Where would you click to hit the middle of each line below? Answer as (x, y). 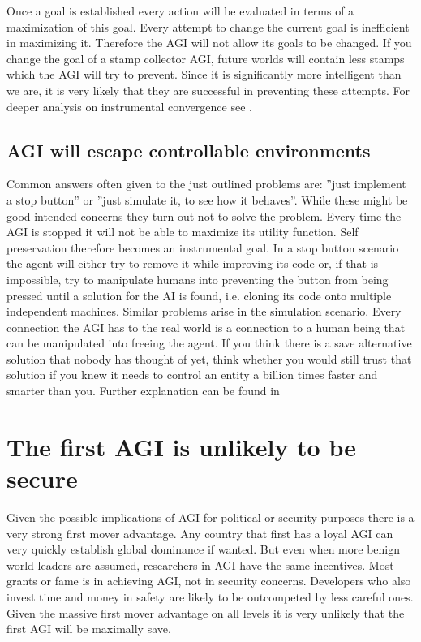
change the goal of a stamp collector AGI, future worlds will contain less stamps (206, 58)
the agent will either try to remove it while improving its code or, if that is (193, 263)
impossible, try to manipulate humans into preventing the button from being (198, 279)
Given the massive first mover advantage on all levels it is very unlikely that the (206, 612)
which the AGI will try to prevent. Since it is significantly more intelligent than (204, 74)
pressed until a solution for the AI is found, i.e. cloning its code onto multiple (199, 295)
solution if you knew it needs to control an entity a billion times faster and (192, 375)
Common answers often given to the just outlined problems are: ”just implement (206, 184)
